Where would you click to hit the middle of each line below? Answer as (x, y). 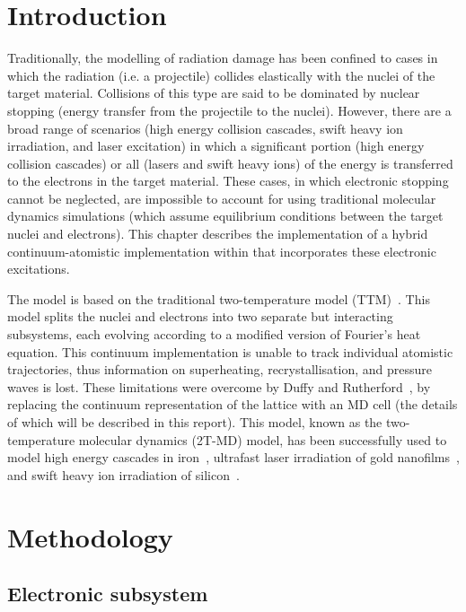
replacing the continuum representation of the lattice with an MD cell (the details (233, 404)
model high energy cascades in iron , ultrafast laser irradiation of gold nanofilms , (233, 457)
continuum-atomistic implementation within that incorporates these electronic (222, 251)
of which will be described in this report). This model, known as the (195, 422)
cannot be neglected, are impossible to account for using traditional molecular (222, 198)
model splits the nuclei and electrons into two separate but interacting (200, 316)
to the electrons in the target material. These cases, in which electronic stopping (228, 181)
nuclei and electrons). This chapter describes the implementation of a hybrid (218, 234)
